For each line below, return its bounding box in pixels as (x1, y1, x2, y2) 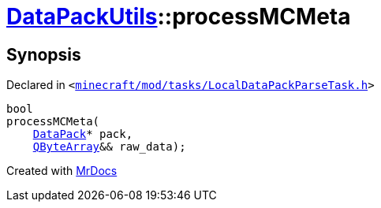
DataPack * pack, (32, 128, 133, 141)
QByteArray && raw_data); (32, 140, 186, 154)
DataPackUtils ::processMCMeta (6, 3, 351, 30)
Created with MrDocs (6, 164, 118, 178)
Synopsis (6, 44, 81, 65)
